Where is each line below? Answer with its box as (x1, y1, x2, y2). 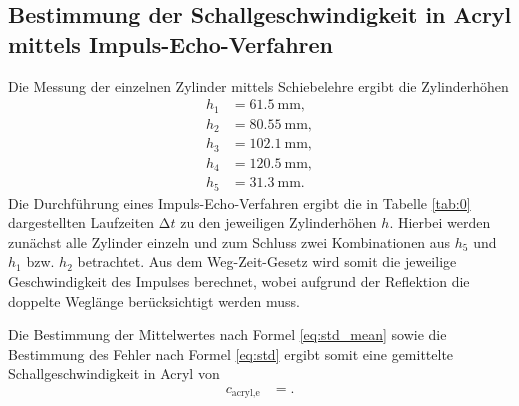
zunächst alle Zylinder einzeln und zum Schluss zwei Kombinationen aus (8, 231, 451, 252)
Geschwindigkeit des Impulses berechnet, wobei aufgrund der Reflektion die (8, 270, 470, 291)
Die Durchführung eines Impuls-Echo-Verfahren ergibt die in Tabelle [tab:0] (8, 192, 471, 213)
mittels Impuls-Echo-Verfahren (8, 28, 334, 59)
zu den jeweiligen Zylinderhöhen (180, 212, 377, 233)
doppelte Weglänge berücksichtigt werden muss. (8, 290, 300, 311)
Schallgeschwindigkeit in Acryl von (8, 363, 220, 384)
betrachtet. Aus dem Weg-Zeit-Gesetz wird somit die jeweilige (77, 251, 457, 272)
